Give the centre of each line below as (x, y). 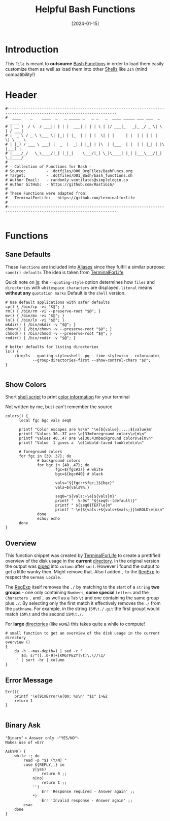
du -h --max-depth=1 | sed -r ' (48, 651)
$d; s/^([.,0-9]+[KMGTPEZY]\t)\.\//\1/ (63, 656)
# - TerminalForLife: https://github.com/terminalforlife (70, 198)
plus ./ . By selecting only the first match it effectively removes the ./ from (83, 603)
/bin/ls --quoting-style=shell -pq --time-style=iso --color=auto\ (87, 356)
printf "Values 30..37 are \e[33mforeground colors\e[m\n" (82, 434)
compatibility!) (20, 74)
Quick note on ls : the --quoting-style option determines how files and (80, 282)
